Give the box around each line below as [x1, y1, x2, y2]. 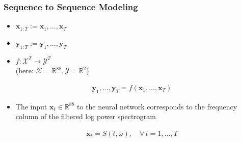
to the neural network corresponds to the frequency [77, 101, 237, 111]
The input [15, 101, 47, 111]
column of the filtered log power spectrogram [15, 111, 156, 122]
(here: [15, 65, 34, 76]
